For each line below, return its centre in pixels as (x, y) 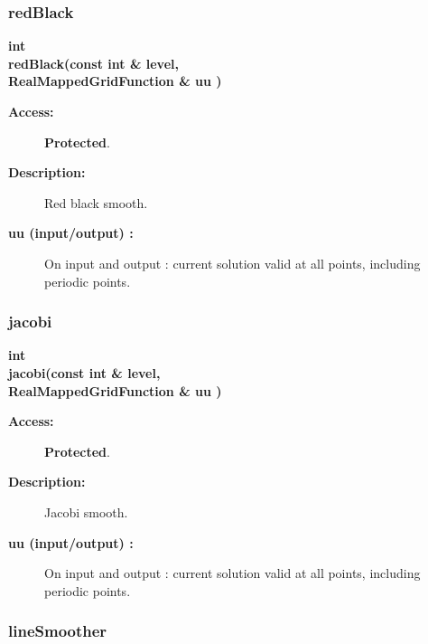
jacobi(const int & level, (84, 372)
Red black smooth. (96, 202)
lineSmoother (58, 631)
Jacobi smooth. (86, 511)
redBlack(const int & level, (93, 63)
